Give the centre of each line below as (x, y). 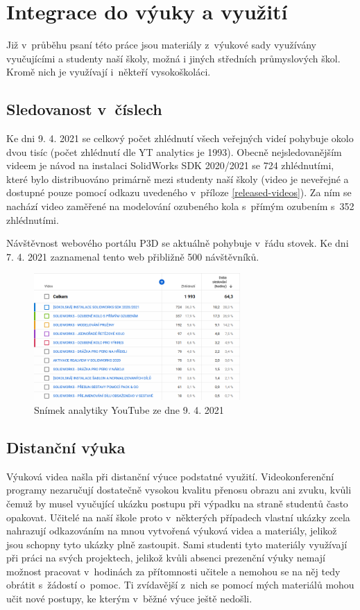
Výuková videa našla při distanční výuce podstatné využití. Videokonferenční (170, 476)
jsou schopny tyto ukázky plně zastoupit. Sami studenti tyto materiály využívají (177, 544)
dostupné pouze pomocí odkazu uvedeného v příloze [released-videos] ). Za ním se (179, 192)
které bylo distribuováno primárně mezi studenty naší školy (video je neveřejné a (178, 178)
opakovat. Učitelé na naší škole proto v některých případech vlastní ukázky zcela (178, 517)
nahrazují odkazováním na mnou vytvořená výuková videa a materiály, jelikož (172, 531)
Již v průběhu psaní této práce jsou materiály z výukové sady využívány (162, 45)
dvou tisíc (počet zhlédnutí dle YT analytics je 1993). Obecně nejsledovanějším (174, 151)
